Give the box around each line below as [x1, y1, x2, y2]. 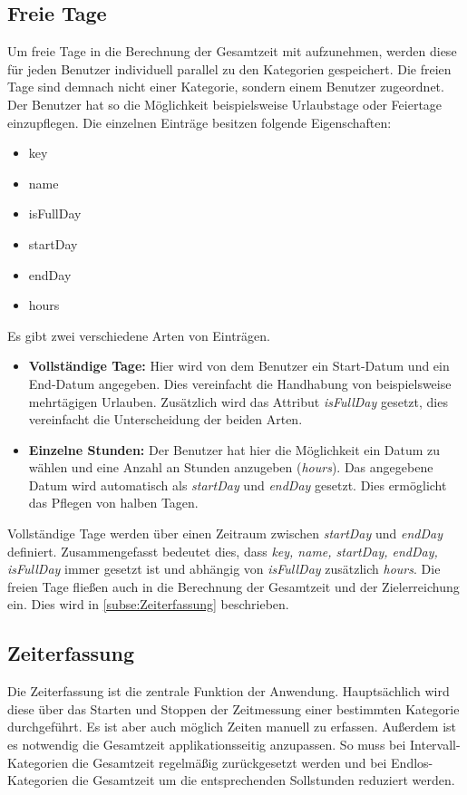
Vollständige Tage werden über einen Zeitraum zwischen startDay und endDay [7, 524, 443, 543]
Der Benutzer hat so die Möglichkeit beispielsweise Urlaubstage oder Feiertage [7, 94, 443, 113]
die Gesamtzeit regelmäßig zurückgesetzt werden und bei [72, 752, 387, 771]
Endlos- [391, 752, 433, 771]
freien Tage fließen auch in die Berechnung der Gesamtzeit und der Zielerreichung [7, 577, 460, 596]
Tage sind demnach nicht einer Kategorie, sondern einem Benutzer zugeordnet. [7, 77, 444, 96]
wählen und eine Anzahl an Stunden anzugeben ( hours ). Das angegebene [28, 458, 433, 477]
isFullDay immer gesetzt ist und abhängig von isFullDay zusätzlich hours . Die [7, 559, 441, 578]
